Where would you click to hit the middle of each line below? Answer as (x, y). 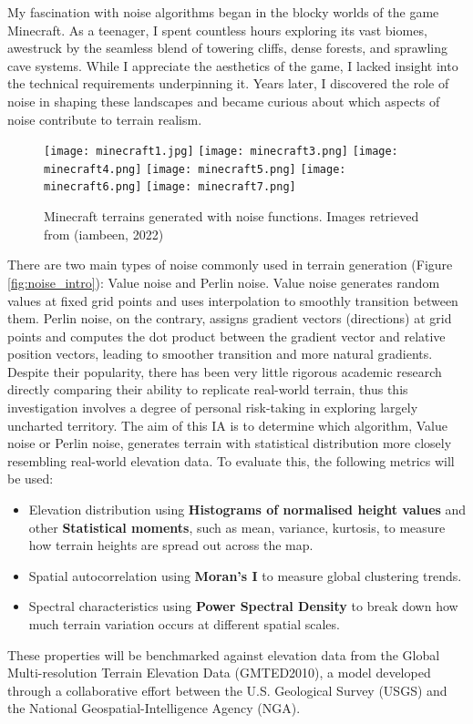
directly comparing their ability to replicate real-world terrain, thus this (208, 389)
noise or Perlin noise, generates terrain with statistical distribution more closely (230, 443)
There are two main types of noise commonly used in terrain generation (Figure (230, 265)
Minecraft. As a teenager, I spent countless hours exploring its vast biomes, (217, 30)
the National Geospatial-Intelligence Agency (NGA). (154, 708)
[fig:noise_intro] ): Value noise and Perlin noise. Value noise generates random (224, 282)
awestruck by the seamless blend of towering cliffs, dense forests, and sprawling (228, 48)
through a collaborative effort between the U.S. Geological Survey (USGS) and (227, 690)
